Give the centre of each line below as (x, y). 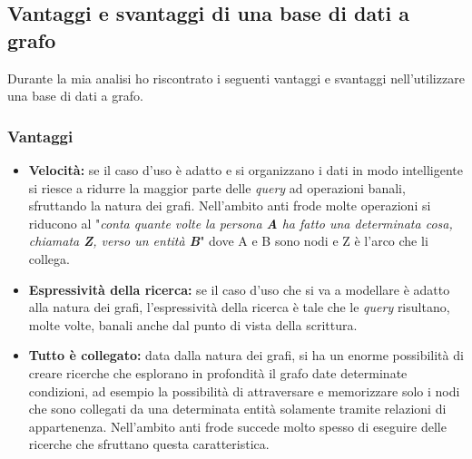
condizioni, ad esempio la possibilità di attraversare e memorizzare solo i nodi (244, 391)
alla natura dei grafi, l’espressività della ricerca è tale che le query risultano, (239, 307)
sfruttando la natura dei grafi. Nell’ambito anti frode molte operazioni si (230, 205)
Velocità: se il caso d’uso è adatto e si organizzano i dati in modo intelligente (246, 170)
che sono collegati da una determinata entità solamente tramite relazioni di (237, 409)
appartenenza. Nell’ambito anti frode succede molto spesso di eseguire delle (237, 426)
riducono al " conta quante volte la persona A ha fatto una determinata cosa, (241, 223)
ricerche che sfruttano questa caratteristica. (149, 444)
